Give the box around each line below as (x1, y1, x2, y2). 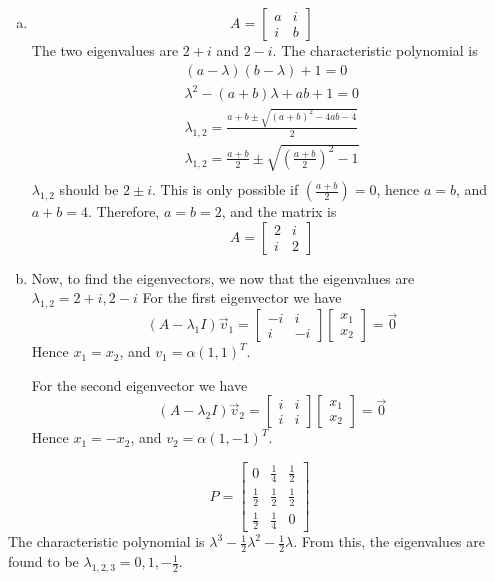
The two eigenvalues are (31, 40, 179, 60)
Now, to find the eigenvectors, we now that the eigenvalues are (31, 267, 415, 288)
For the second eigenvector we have (31, 374, 248, 395)
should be (59, 179, 119, 200)
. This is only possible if (152, 179, 299, 200)
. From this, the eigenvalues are (293, 531, 485, 552)
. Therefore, (88, 201, 160, 222)
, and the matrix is (221, 201, 337, 222)
